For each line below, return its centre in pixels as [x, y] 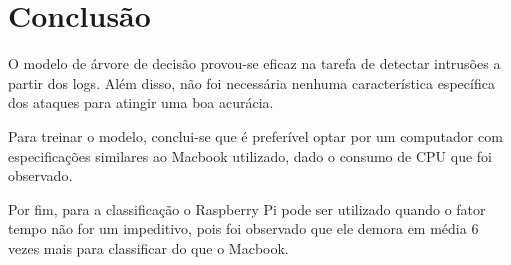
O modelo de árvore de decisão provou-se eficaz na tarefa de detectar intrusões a [254, 63]
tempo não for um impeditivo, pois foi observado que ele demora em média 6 [243, 228]
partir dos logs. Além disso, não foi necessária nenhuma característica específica [251, 82]
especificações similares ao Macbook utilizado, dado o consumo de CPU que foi [250, 155]
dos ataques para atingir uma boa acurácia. [141, 102]
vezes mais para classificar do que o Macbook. [148, 247]
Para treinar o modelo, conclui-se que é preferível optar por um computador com [255, 135]
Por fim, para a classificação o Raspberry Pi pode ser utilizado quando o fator [247, 208]
